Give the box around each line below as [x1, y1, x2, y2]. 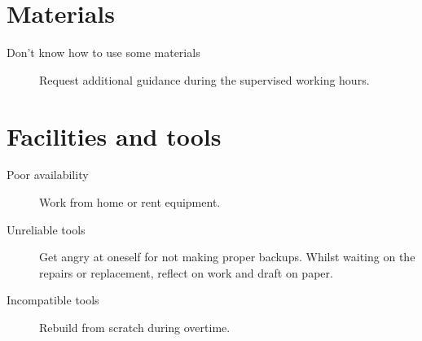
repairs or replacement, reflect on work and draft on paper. [39, 264, 333, 281]
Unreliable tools [7, 221, 86, 238]
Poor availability [7, 166, 89, 183]
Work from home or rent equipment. [39, 194, 221, 211]
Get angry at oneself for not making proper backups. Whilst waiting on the [39, 248, 415, 265]
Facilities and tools [7, 119, 222, 152]
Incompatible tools [7, 291, 99, 308]
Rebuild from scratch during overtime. [39, 319, 231, 335]
